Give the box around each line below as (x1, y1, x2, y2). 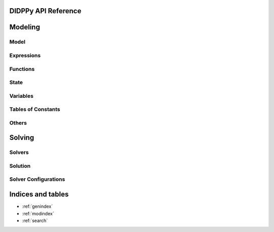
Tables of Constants (9, 106, 60, 113)
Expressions (9, 52, 41, 59)
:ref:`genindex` (22, 203, 53, 210)
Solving (9, 133, 35, 142)
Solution (9, 162, 31, 169)
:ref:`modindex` (22, 210, 54, 216)
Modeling (9, 23, 40, 31)
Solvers (9, 149, 29, 156)
